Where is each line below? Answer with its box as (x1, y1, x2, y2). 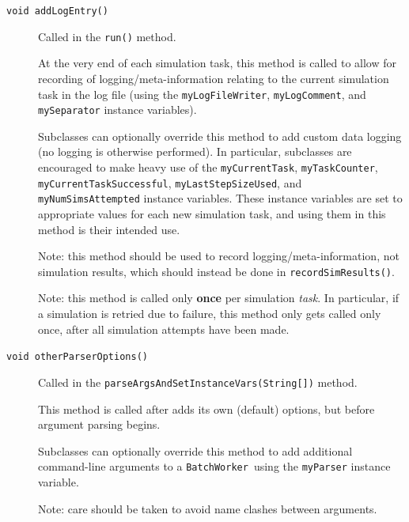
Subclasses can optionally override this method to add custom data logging (38, 127, 402, 144)
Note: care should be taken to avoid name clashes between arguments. (38, 500, 377, 516)
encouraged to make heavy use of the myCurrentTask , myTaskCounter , (38, 159, 378, 175)
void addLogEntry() (6, 6, 108, 17)
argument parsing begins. (38, 416, 161, 433)
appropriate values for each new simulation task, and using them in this (38, 205, 386, 221)
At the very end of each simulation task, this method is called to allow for (38, 55, 397, 71)
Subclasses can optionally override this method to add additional (38, 442, 353, 459)
